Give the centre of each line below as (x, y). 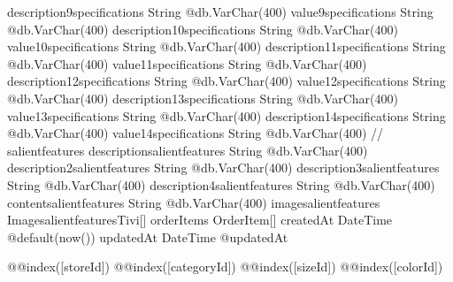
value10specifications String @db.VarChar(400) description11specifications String (226, 46)
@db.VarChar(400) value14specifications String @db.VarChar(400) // (196, 133)
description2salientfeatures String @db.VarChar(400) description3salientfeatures (223, 168)
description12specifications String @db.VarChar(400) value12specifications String (226, 81)
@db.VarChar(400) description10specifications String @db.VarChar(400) (203, 29)
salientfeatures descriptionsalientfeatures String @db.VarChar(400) (188, 150)
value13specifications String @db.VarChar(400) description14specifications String (226, 115)
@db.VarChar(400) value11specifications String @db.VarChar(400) (187, 63)
